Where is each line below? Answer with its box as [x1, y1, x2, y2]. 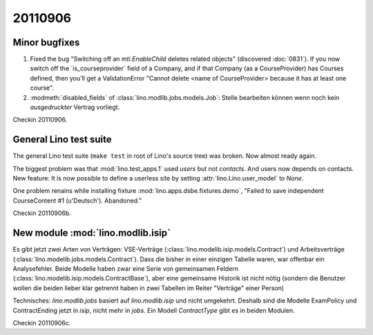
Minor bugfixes [12, 37, 80, 48]
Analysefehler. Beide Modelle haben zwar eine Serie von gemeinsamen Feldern [12, 264, 238, 272]
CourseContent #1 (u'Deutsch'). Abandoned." [12, 196, 142, 205]
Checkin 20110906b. [12, 209, 72, 217]
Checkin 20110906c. [12, 318, 71, 327]
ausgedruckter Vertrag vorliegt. [30, 103, 120, 112]
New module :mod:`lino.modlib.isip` [12, 227, 171, 239]
